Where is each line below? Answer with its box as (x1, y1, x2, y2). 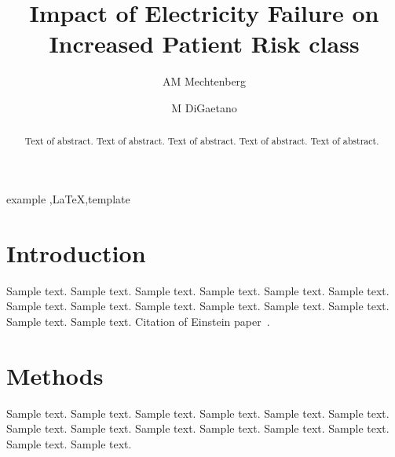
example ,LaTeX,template (6, 190, 130, 207)
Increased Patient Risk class (49, 27, 360, 60)
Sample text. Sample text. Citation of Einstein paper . (6, 313, 270, 329)
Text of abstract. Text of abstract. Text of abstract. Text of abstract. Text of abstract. (24, 134, 379, 148)
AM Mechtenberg (162, 73, 247, 90)
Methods (6, 359, 104, 391)
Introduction (6, 236, 146, 269)
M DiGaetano (171, 99, 237, 115)
